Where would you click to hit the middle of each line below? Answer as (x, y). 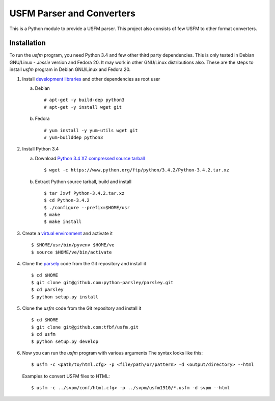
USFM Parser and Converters (73, 13)
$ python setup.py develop (65, 341)
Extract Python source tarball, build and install (83, 182)
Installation (28, 43)
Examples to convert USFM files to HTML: (66, 376)
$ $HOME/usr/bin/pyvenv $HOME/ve (73, 245)
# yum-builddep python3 (74, 137)
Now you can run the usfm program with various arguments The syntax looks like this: (113, 353)
